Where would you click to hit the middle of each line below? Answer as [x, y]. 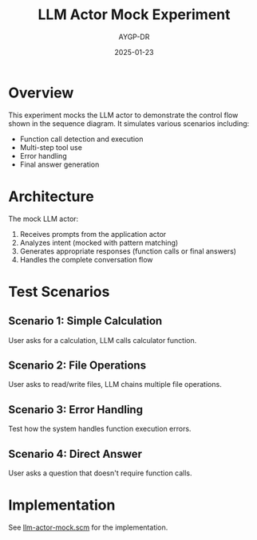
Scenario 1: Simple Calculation [85, 321]
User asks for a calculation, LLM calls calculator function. [103, 340]
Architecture [51, 196]
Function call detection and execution [81, 139]
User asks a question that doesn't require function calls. [101, 473]
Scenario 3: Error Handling [76, 410]
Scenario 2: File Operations [77, 366]
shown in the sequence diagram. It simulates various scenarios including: [129, 123]
